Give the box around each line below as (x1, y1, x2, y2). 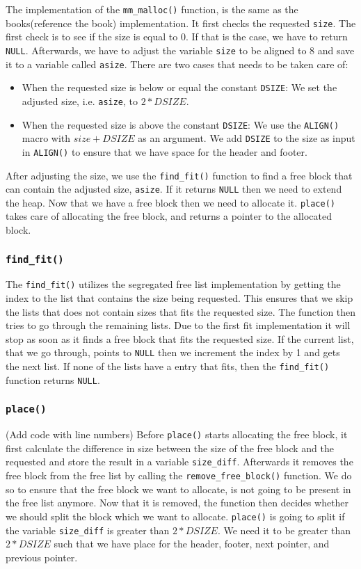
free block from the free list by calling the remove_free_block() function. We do (6, 468, 352, 483)
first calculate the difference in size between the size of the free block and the (6, 440, 334, 455)
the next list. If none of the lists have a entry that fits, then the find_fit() (6, 359, 330, 374)
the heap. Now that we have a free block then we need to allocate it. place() (6, 195, 335, 209)
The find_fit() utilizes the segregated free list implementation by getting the (6, 277, 341, 291)
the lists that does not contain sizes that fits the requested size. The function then (6, 304, 356, 319)
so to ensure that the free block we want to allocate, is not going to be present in (6, 481, 351, 496)
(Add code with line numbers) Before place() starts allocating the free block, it (6, 427, 348, 442)
